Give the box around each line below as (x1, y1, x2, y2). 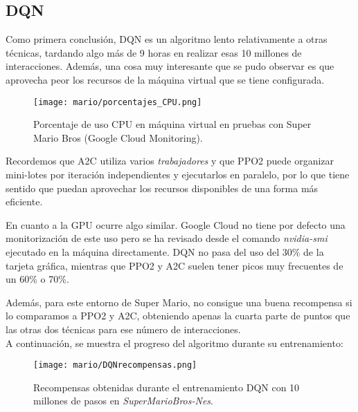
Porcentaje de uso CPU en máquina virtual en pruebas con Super (33, 117, 312, 131)
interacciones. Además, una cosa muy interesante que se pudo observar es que (6, 59, 334, 73)
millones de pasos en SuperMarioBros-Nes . (33, 393, 213, 408)
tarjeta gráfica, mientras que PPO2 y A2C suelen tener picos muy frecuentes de (6, 258, 343, 272)
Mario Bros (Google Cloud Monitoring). (33, 130, 203, 144)
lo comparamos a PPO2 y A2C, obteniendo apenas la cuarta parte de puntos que (6, 308, 350, 323)
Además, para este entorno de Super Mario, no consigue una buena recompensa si (6, 294, 352, 309)
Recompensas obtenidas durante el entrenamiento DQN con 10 (33, 380, 300, 394)
